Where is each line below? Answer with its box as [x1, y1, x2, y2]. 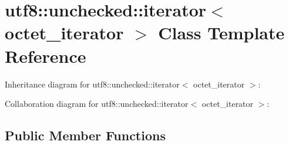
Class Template [158, 21, 285, 45]
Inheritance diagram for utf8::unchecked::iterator [5, 77, 180, 90]
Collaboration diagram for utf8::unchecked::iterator [5, 97, 189, 110]
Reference [5, 43, 86, 68]
